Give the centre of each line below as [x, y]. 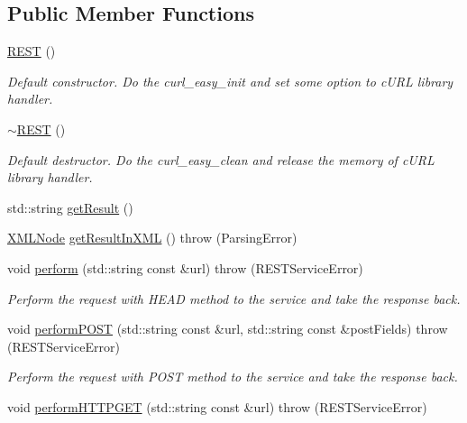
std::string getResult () [70, 207]
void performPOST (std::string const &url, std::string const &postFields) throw [228, 329]
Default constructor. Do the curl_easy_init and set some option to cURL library [230, 81]
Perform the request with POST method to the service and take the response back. [233, 377]
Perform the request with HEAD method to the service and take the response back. [234, 298]
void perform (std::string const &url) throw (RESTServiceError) [185, 267]
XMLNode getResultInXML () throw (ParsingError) [152, 238]
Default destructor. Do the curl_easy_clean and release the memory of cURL [221, 159]
